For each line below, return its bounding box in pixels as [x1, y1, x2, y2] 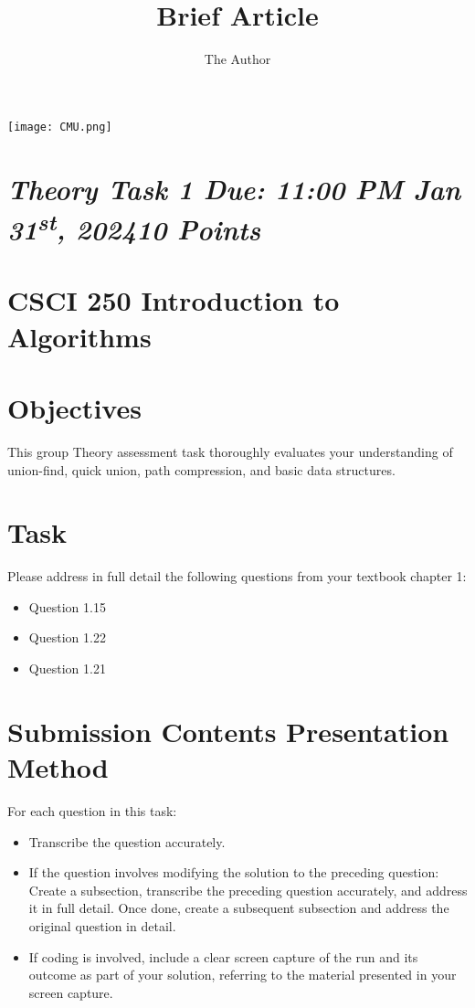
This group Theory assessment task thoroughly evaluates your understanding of [7, 441, 453, 461]
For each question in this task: [7, 801, 177, 820]
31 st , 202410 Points [7, 205, 261, 249]
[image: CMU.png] [7, 120, 112, 133]
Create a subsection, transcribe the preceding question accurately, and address [28, 880, 468, 899]
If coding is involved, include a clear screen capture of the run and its [28, 947, 418, 966]
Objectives [7, 389, 142, 427]
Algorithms [7, 317, 152, 355]
